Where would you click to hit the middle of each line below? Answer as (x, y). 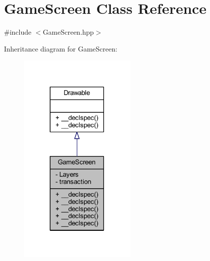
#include (18, 32)
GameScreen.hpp (68, 32)
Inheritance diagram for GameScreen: (61, 48)
